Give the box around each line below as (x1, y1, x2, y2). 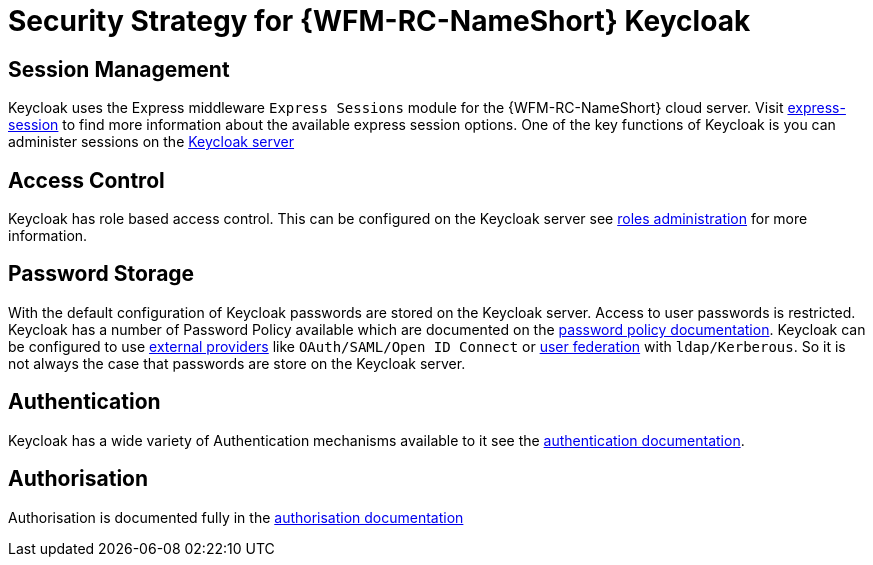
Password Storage (8, 261, 195, 287)
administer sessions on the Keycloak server (8, 133, 295, 151)
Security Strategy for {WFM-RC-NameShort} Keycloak (8, 4, 751, 38)
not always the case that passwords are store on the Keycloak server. (8, 354, 466, 372)
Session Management (8, 56, 230, 82)
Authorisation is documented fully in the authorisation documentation (8, 508, 464, 526)
